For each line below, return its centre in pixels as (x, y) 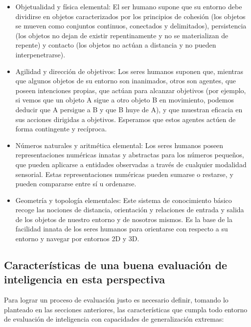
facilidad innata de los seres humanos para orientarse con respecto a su (122, 229)
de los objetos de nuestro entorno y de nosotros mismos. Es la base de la (124, 219)
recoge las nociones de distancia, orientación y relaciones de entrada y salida (130, 210)
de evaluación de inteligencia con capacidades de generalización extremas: (114, 319)
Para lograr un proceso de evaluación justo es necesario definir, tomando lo (116, 300)
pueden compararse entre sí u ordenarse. (76, 184)
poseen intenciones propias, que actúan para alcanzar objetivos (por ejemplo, (131, 90)
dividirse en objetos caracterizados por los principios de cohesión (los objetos (130, 16)
